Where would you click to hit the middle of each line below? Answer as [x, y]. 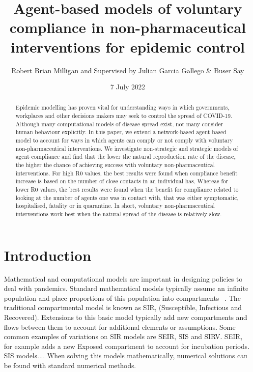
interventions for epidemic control [128, 46]
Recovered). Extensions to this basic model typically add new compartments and [126, 317]
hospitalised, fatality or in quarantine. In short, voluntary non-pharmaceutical [115, 206]
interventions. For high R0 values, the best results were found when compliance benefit [126, 173]
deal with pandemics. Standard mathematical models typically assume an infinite [126, 288]
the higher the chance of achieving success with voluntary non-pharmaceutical [115, 165]
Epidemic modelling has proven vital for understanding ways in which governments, [123, 107]
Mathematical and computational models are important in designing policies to [123, 278]
